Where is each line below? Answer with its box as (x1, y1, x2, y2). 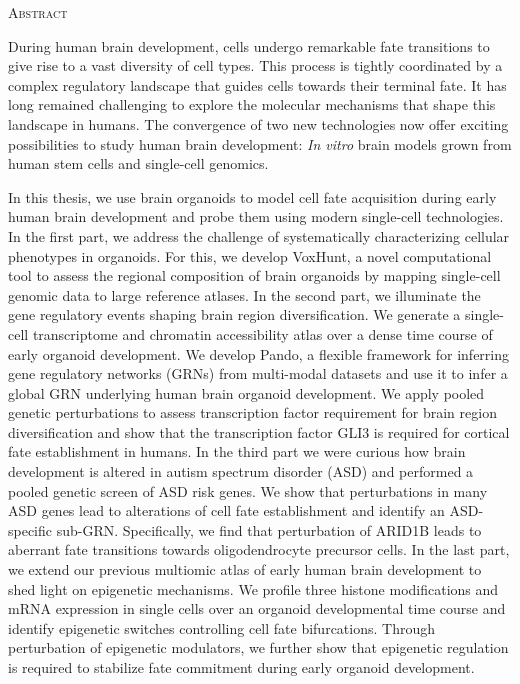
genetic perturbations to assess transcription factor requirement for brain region (8, 402, 497, 423)
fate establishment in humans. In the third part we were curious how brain (8, 441, 466, 462)
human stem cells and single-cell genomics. (8, 153, 269, 174)
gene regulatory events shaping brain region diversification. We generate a (8, 304, 461, 325)
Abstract (8, 2, 68, 22)
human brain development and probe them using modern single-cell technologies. (8, 206, 504, 227)
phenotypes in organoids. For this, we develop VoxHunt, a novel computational (8, 245, 492, 266)
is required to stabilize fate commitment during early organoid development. (8, 657, 475, 677)
